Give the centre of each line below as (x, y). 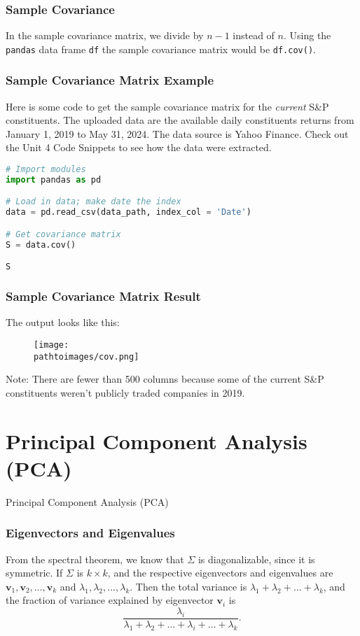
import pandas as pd (54, 179)
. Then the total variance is (188, 586)
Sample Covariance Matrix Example (110, 80)
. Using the (307, 35)
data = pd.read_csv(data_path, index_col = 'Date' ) (129, 212)
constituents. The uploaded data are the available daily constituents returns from (180, 120)
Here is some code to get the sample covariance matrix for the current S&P (167, 106)
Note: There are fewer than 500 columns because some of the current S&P (165, 379)
